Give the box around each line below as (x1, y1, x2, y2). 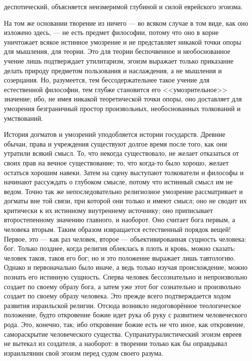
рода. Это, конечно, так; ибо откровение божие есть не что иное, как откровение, (4, 319, 245, 329)
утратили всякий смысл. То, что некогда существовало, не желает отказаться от (4, 148, 239, 158)
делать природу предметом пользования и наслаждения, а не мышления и (4, 65, 222, 75)
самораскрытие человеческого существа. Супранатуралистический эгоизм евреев (4, 328, 242, 339)
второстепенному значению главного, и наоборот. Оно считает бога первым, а (4, 214, 235, 225)
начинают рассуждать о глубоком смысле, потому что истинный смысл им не (4, 177, 233, 187)
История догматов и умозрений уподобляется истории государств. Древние (4, 129, 225, 139)
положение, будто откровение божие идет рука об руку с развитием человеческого (4, 310, 247, 320)
